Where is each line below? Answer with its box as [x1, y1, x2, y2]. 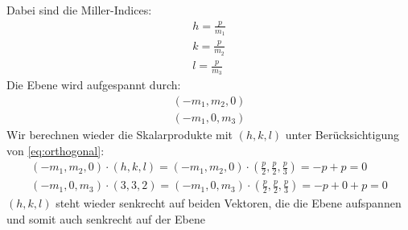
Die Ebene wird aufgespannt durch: [6, 76, 181, 93]
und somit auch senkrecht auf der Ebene [6, 210, 205, 227]
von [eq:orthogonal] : [6, 142, 105, 158]
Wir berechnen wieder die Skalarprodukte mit [6, 125, 233, 142]
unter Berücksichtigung [285, 125, 399, 142]
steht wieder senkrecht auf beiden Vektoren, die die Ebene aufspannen [56, 195, 402, 212]
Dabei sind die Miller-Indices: [6, 2, 152, 18]
